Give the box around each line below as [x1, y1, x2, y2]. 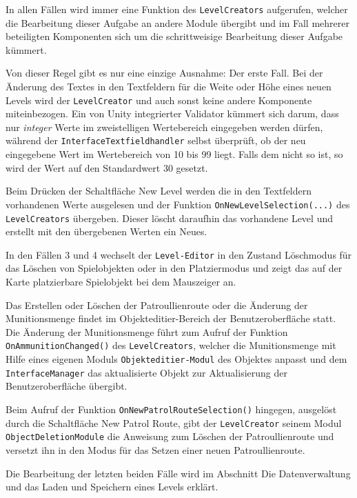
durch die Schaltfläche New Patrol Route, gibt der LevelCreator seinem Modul [6, 415, 342, 430]
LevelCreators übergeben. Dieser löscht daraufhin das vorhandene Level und [6, 210, 333, 225]
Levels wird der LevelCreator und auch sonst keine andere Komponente [6, 92, 312, 107]
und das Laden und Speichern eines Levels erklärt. [6, 479, 218, 494]
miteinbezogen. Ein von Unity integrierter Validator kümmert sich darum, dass [6, 106, 339, 121]
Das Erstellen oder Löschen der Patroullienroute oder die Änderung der [6, 297, 308, 312]
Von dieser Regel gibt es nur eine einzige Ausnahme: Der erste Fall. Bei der [6, 66, 323, 80]
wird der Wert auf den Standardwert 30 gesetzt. [6, 160, 208, 175]
